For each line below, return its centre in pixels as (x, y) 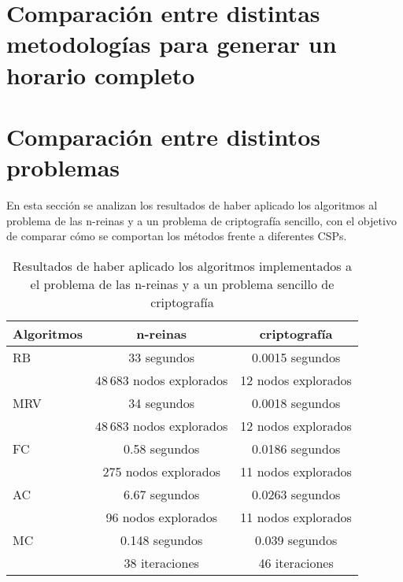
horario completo (101, 74)
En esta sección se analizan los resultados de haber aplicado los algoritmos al (192, 205)
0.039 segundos (296, 539)
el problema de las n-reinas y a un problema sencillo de (182, 284)
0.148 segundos (162, 539)
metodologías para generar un (172, 44)
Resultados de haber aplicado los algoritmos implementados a (182, 265)
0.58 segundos (162, 448)
